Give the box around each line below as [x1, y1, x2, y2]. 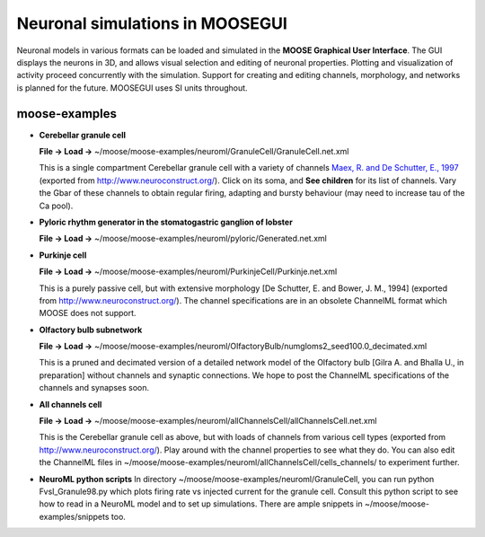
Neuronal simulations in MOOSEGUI [16, 13, 287, 33]
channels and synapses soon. [39, 383, 150, 393]
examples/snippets [39, 511, 110, 522]
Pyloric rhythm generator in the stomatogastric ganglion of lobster [39, 216, 294, 227]
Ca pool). [39, 200, 74, 211]
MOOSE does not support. [39, 308, 137, 319]
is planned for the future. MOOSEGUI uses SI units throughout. [16, 82, 248, 93]
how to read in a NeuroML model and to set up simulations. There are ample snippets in [39, 498, 363, 509]
